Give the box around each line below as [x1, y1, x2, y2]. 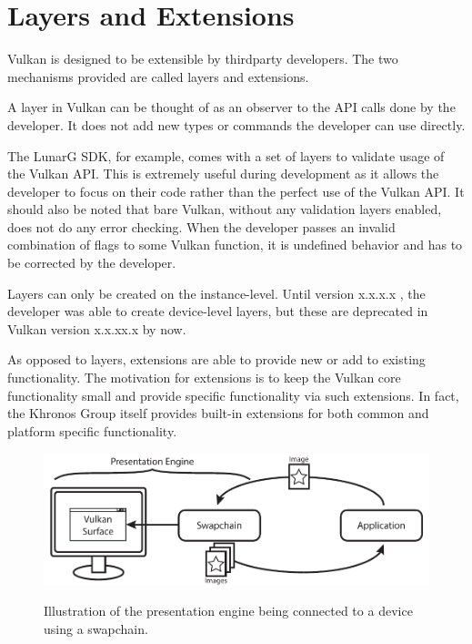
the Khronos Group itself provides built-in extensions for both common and [7, 404, 429, 423]
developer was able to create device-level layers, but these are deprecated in [7, 302, 428, 321]
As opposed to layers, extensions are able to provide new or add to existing [7, 350, 426, 369]
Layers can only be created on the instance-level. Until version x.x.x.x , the [7, 283, 426, 302]
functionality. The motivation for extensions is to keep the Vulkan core [7, 368, 401, 387]
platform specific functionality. [7, 421, 177, 440]
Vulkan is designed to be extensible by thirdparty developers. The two [7, 49, 398, 68]
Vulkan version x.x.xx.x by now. [7, 319, 186, 338]
